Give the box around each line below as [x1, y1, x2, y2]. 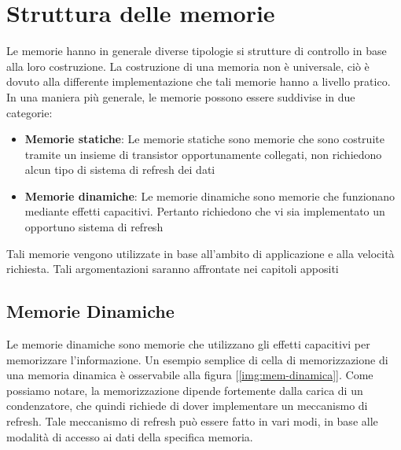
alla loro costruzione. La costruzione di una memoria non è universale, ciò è [6, 57, 370, 74]
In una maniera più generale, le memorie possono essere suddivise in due [6, 88, 355, 105]
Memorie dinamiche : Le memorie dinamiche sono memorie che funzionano [24, 187, 395, 204]
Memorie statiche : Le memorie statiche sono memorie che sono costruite [24, 131, 384, 147]
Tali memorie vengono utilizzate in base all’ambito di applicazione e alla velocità [6, 245, 395, 261]
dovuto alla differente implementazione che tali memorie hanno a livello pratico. [6, 73, 391, 90]
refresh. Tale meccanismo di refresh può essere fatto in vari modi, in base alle [6, 413, 378, 430]
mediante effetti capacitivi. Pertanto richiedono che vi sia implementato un [24, 203, 385, 219]
